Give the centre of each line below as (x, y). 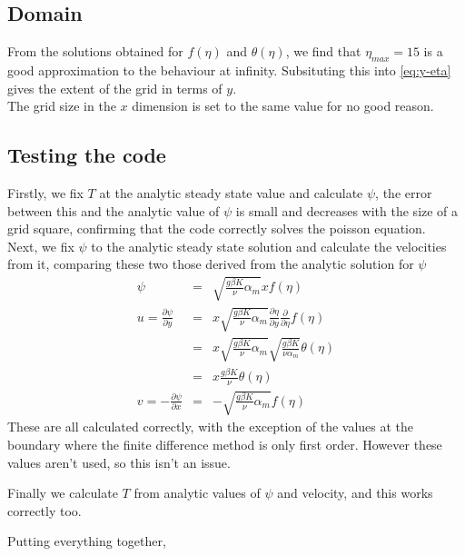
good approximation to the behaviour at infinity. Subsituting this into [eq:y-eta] (229, 70)
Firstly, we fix (45, 192)
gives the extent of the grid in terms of (115, 88)
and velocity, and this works (355, 493)
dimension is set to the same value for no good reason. (283, 106)
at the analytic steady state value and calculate (231, 192)
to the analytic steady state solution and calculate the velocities (269, 246)
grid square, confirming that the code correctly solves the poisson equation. (217, 228)
